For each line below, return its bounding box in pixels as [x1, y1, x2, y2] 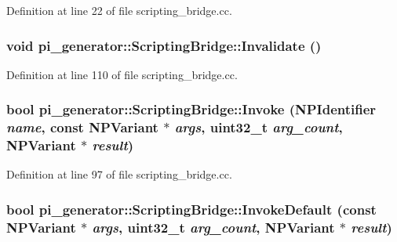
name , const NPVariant [6, 117, 158, 137]
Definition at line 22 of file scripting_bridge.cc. [6, 2, 232, 18]
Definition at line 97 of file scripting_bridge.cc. [6, 166, 232, 182]
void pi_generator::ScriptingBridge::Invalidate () [6, 35, 322, 55]
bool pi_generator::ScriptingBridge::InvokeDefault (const [6, 199, 377, 219]
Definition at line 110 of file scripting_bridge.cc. [6, 66, 238, 82]
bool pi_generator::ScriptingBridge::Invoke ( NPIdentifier [6, 99, 377, 119]
